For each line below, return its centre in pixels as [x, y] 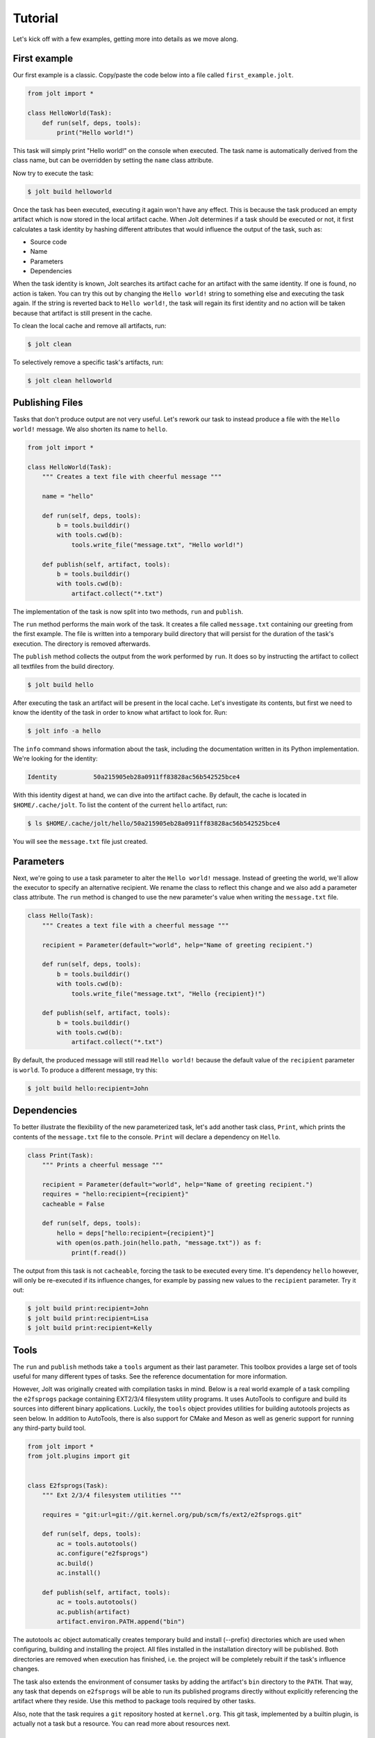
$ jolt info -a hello [64, 731]
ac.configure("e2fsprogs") [102, 1553]
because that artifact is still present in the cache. [83, 313]
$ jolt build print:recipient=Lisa [88, 1318]
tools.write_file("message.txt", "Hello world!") [157, 545]
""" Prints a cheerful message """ [102, 1165]
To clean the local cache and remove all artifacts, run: [90, 326]
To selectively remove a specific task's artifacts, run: [88, 362]
